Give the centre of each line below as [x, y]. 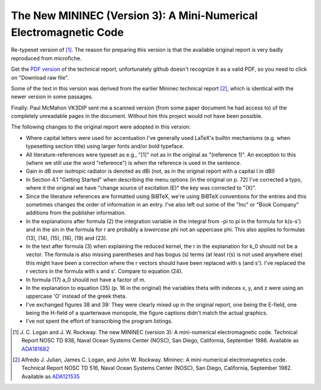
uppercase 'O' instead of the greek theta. [76, 296]
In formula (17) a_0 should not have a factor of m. [86, 279]
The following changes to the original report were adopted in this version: [101, 127]
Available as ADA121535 [51, 376]
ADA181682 [36, 349]
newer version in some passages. [52, 97]
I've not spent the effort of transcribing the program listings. [99, 321]
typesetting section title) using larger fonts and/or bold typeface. [105, 146]
